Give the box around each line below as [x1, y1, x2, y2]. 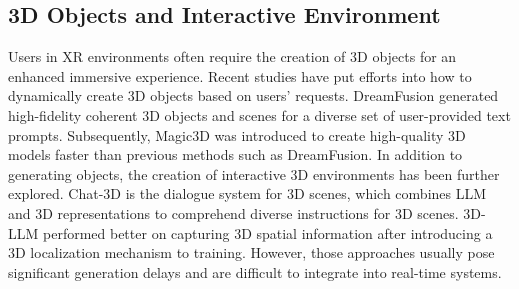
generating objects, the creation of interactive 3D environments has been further [8, 163, 500, 184]
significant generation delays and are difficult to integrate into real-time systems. [8, 261, 502, 282]
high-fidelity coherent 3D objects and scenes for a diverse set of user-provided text [8, 104, 511, 125]
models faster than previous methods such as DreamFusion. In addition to [8, 144, 463, 165]
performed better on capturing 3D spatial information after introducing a [43, 222, 493, 243]
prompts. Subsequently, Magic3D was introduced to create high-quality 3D [8, 124, 466, 145]
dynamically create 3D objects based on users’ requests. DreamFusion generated [8, 85, 499, 106]
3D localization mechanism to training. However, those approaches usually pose [8, 242, 495, 263]
